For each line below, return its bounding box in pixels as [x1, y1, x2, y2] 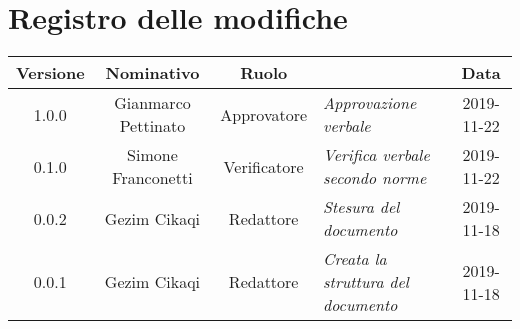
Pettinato [119, 114, 186, 138]
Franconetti [112, 166, 193, 190]
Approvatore [220, 102, 308, 126]
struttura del [323, 270, 409, 294]
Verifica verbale [323, 143, 430, 167]
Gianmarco [114, 91, 191, 115]
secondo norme [323, 166, 427, 190]
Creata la [323, 247, 387, 271]
